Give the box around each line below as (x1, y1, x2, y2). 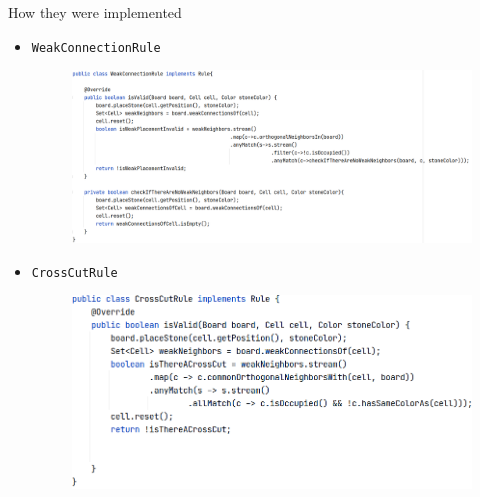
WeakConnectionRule (31, 40, 161, 55)
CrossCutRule (31, 265, 118, 280)
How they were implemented (8, 2, 182, 22)
